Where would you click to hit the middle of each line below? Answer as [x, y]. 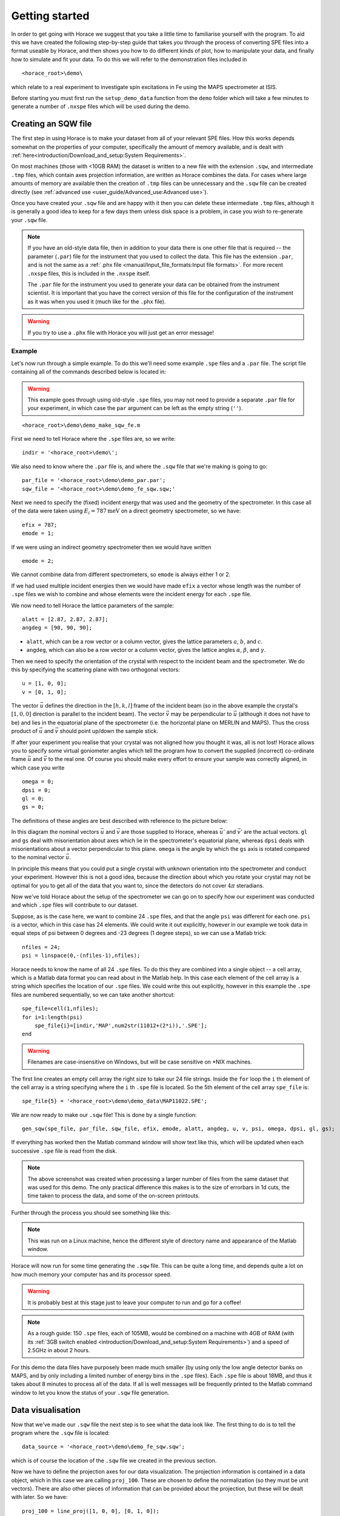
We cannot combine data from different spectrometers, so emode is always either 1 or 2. [121, 575]
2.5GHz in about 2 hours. [59, 1350]
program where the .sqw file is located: [61, 1433]
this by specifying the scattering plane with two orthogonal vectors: [95, 669]
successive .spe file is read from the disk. [64, 1151]
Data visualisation [46, 1410]
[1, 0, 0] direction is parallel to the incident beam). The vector [88, 714]
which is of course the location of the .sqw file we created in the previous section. [114, 1460]
